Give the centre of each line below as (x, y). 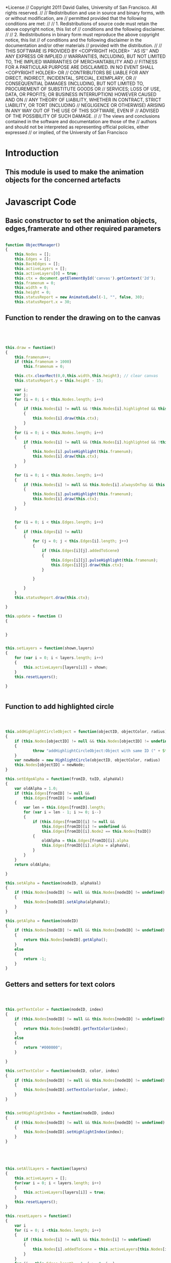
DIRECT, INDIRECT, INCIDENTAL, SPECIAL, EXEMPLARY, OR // (71, 78)
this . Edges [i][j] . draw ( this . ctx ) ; (87, 565)
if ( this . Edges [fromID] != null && (52, 793)
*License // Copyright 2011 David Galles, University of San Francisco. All (81, 7)
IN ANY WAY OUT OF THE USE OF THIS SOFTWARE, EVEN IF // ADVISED (82, 110)
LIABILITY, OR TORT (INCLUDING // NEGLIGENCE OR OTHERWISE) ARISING (85, 105)
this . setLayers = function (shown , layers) (50, 648)
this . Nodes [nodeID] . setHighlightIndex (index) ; (74, 1132)
